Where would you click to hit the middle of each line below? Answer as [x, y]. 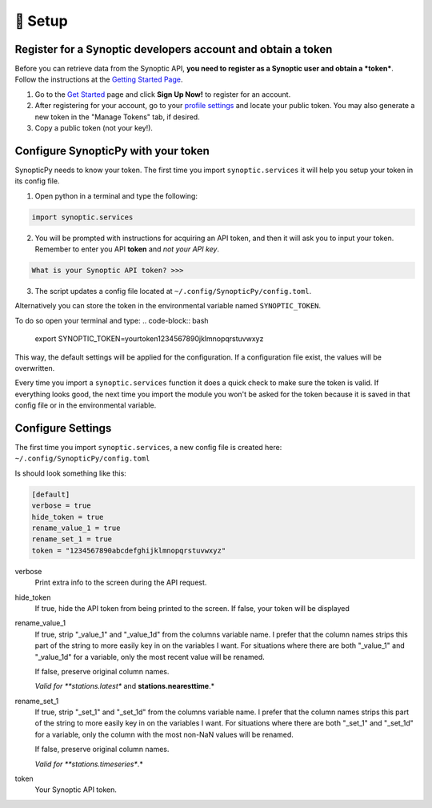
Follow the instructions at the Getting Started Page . [99, 79]
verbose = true [61, 506]
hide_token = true [68, 517]
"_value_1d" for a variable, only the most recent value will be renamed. [150, 657]
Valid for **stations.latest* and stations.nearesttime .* [125, 686]
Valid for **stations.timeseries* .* [89, 764]
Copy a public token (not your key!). [94, 128]
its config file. [37, 181]
